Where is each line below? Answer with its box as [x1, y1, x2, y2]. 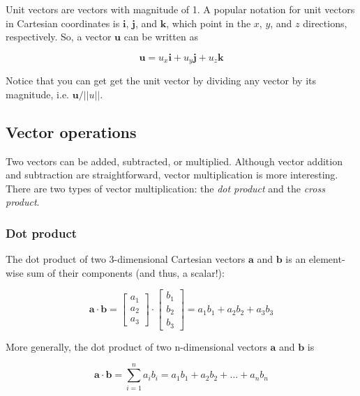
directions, [303, 15, 347, 30]
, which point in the [166, 15, 251, 30]
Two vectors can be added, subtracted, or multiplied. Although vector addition [6, 153, 343, 168]
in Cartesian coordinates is [6, 15, 120, 30]
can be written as [123, 29, 198, 44]
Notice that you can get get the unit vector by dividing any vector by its [6, 73, 317, 88]
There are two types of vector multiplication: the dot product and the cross [6, 181, 325, 195]
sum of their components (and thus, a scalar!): [27, 265, 225, 280]
